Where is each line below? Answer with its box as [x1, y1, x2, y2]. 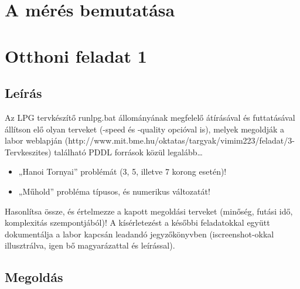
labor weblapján [5, 134, 63, 147]
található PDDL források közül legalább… [54, 145, 203, 158]
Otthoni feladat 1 [5, 43, 147, 67]
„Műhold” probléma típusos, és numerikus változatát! [18, 185, 210, 197]
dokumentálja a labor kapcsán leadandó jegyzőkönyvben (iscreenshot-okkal [5, 227, 274, 240]
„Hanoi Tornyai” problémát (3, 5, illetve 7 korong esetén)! [18, 165, 227, 178]
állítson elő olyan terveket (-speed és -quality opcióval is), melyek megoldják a [5, 123, 285, 135]
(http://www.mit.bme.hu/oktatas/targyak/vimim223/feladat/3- [64, 134, 295, 147]
